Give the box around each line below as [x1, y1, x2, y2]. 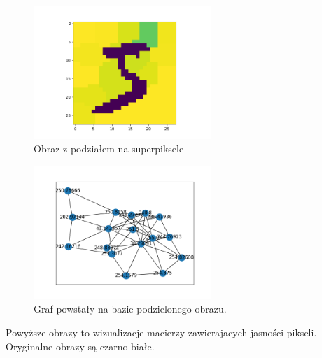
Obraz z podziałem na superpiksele [34, 141, 184, 156]
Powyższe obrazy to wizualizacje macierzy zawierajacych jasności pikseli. [6, 324, 317, 339]
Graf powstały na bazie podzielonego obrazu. [34, 301, 227, 316]
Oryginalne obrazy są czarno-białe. [6, 338, 155, 353]
